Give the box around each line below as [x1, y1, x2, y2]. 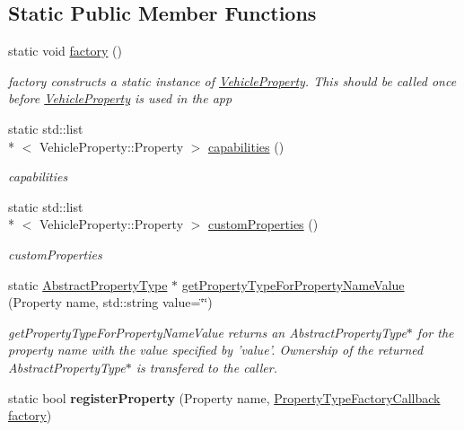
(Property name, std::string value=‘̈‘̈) [8, 293, 213, 312]
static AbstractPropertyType [8, 275, 168, 294]
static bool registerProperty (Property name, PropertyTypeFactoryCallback [8, 388, 441, 407]
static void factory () [8, 41, 122, 60]
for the [416, 322, 454, 341]
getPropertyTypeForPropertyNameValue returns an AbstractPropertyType [8, 322, 407, 341]
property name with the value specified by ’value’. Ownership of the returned [8, 340, 424, 359]
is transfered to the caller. [136, 357, 277, 376]
